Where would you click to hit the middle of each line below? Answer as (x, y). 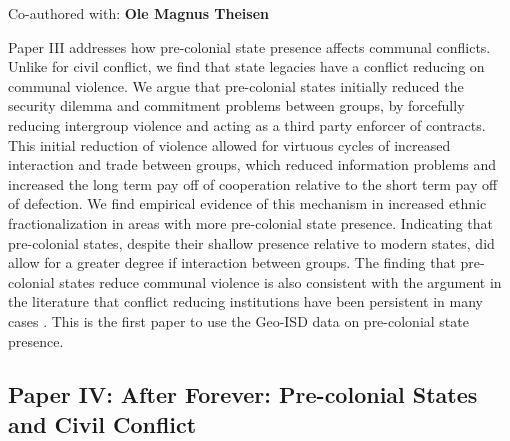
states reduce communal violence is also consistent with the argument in (280, 281)
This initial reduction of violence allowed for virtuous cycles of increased (229, 144)
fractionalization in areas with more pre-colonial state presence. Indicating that (250, 222)
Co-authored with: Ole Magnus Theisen (139, 13)
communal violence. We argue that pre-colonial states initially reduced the (236, 85)
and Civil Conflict (102, 423)
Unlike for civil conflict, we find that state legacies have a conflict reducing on (246, 66)
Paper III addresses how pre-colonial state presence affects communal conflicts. (249, 46)
